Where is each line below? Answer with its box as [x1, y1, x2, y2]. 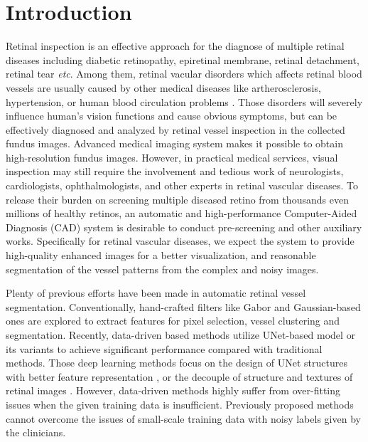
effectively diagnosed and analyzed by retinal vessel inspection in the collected [6, 122, 345, 137]
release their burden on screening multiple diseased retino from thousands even [6, 191, 349, 206]
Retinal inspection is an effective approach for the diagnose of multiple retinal [6, 38, 345, 53]
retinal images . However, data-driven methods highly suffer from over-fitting [6, 383, 341, 398]
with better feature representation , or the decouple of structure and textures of [6, 369, 353, 384]
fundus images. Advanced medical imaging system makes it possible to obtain [6, 136, 343, 151]
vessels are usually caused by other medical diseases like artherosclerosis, [6, 80, 321, 95]
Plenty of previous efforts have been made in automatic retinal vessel [6, 285, 306, 300]
